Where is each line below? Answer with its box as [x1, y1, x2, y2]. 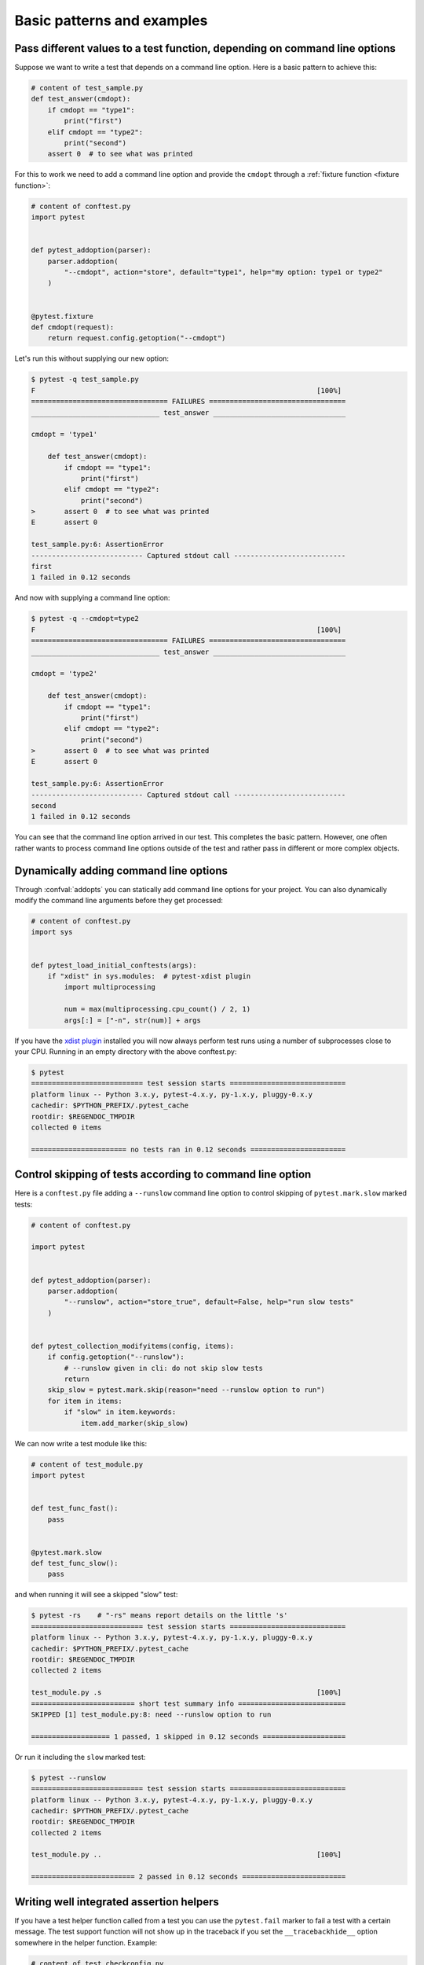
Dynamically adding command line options [14, 864, 228, 877]
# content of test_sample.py [31, 83, 144, 93]
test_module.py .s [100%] [31, 1688, 342, 1697]
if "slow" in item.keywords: [64, 1408, 177, 1416]
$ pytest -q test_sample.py [31, 375, 139, 384]
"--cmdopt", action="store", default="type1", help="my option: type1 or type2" [64, 268, 384, 277]
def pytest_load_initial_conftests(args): [31, 960, 197, 970]
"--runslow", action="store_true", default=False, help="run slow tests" [64, 1298, 355, 1306]
